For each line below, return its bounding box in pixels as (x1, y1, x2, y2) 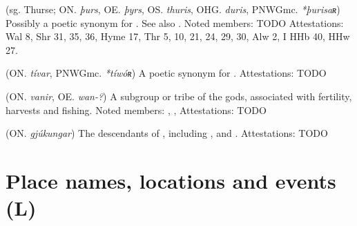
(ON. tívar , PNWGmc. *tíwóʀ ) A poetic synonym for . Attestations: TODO (6, 66, 327, 80)
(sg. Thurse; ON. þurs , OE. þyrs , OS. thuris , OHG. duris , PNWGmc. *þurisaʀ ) (6, 2, 340, 16)
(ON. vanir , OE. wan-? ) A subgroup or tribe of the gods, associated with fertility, (6, 88, 352, 103)
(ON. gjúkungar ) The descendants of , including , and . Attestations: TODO (6, 126, 328, 140)
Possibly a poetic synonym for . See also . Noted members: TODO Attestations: (6, 15, 344, 30)
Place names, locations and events (6, 166, 336, 194)
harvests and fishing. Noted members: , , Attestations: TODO (6, 102, 267, 117)
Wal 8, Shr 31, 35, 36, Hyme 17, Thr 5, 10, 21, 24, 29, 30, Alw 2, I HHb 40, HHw (6, 29, 350, 44)
